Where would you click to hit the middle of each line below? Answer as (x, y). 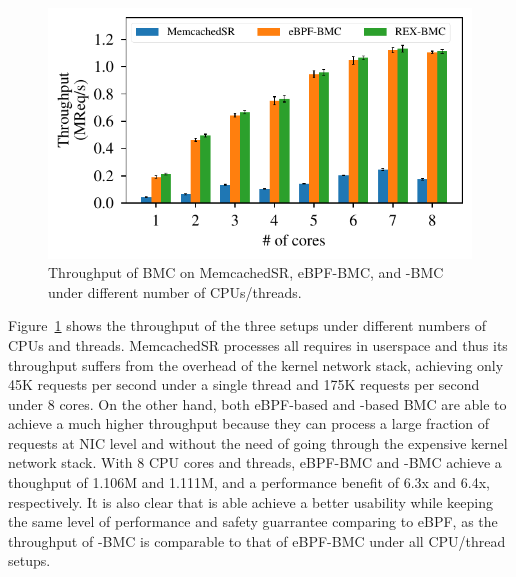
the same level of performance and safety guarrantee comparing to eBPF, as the (253, 521)
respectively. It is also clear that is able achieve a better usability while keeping (251, 501)
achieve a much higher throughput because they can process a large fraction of (249, 423)
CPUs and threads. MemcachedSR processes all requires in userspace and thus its (258, 344)
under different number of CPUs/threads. (175, 291)
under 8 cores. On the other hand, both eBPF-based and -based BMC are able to (257, 403)
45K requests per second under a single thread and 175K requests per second (244, 384)
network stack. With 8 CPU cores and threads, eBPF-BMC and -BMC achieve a (255, 462)
